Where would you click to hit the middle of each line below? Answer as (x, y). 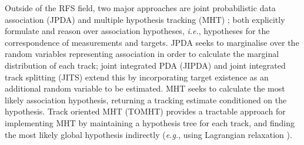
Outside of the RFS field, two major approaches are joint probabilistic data (140, 8)
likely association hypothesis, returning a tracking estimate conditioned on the (146, 100)
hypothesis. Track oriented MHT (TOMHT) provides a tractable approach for (145, 111)
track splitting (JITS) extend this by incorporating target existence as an (137, 77)
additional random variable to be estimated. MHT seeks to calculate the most (145, 88)
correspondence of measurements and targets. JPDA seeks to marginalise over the (152, 42)
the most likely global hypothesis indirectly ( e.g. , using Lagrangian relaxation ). (148, 134)
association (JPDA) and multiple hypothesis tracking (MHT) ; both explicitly (145, 19)
